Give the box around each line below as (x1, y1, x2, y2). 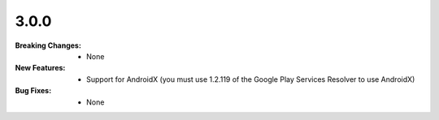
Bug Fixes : (15, 86, 52, 96)
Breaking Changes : (15, 41, 81, 50)
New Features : (15, 63, 66, 73)
